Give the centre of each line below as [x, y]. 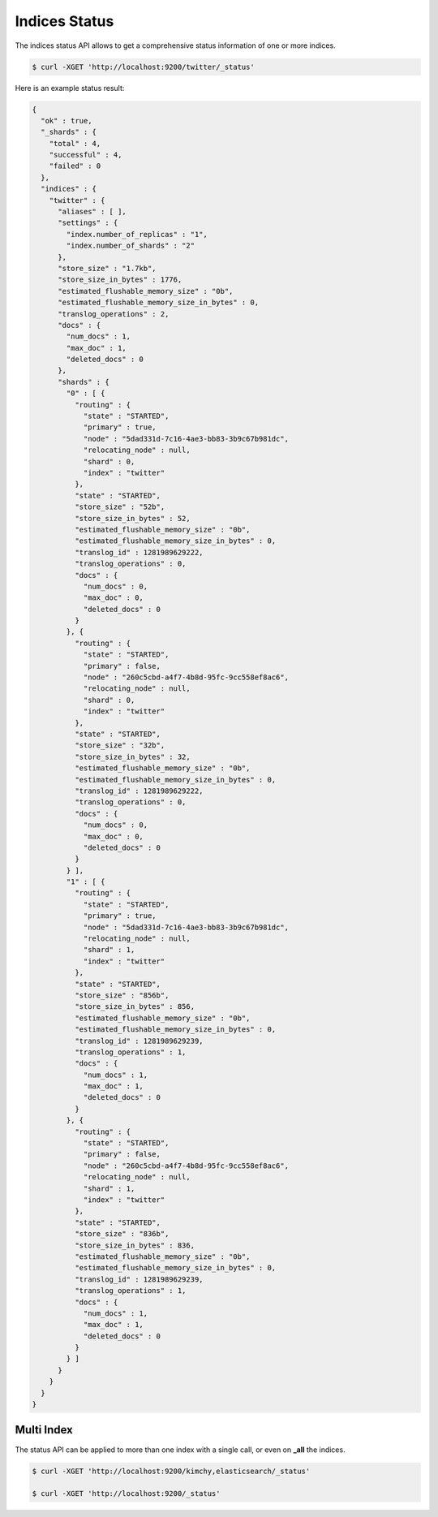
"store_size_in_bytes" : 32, [132, 756]
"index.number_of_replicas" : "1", [137, 234]
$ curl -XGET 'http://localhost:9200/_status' [126, 1494]
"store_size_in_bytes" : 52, [132, 518]
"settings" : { [88, 223]
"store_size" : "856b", [122, 995]
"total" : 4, [75, 143]
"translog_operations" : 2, [114, 314]
